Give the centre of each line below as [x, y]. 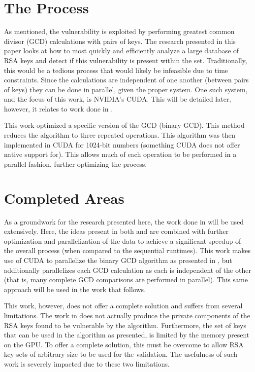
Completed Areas [64, 198]
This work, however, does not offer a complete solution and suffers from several [123, 306]
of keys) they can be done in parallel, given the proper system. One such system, [126, 89]
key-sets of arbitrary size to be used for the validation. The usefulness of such [121, 354]
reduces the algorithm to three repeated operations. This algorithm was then [120, 135]
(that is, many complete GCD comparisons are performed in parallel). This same [126, 279]
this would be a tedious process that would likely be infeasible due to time [116, 70]
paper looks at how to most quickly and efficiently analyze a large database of [122, 51]
